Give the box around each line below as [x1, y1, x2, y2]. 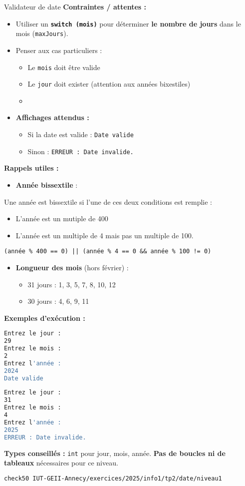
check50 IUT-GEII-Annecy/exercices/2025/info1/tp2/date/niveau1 [4, 474, 222, 482]
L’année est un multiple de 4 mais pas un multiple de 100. [15, 230, 194, 240]
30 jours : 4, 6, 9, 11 [27, 296, 89, 306]
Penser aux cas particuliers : [15, 45, 102, 55]
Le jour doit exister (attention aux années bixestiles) [27, 79, 191, 89]
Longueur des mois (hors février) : [15, 262, 129, 272]
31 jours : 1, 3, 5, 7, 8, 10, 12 [27, 279, 116, 289]
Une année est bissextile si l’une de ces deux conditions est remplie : [4, 196, 213, 207]
